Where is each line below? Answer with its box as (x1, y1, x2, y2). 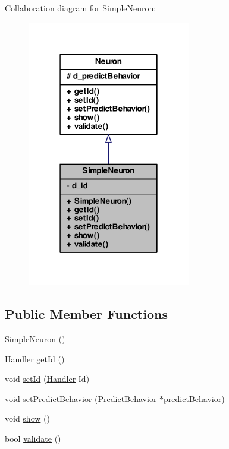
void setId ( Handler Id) (5, 372, 90, 385)
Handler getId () (5, 352, 65, 365)
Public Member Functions (5, 305, 168, 323)
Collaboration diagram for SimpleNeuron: (5, 2, 156, 14)
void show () (5, 412, 50, 425)
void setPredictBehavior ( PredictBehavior (5, 392, 157, 404)
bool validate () (5, 432, 61, 445)
